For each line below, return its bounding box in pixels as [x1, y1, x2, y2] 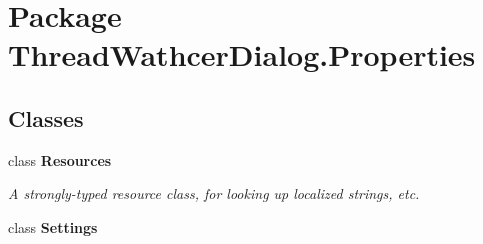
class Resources [8, 149, 112, 170]
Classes [8, 102, 84, 133]
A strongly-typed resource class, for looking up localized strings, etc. [8, 183, 420, 204]
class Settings [8, 216, 98, 237]
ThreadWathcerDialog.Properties [8, 34, 476, 75]
